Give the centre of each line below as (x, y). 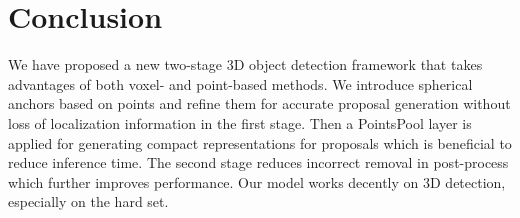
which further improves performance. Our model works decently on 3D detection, (257, 181)
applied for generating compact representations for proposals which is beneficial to (260, 142)
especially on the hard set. (88, 201)
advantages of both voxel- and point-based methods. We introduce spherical (240, 83)
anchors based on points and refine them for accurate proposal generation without (259, 103)
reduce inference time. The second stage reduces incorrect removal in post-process (258, 162)
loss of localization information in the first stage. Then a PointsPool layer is (240, 122)
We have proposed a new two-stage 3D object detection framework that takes (245, 64)
